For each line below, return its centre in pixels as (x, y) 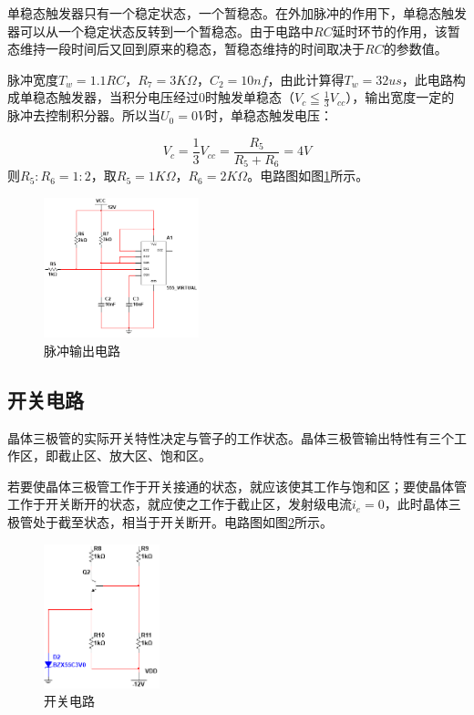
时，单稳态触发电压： (269, 115)
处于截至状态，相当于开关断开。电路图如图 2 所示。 (182, 522)
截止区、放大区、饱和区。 (134, 456)
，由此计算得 (306, 79)
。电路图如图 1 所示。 (308, 176)
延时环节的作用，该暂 (396, 31)
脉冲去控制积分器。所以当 (84, 115)
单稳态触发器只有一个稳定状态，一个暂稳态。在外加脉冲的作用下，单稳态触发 (237, 13)
